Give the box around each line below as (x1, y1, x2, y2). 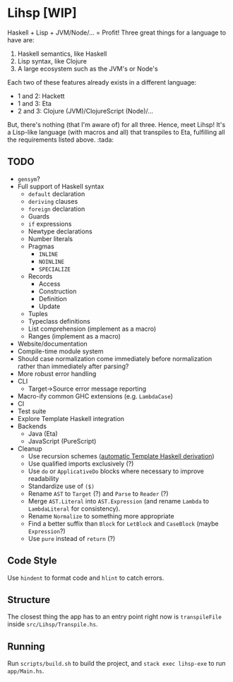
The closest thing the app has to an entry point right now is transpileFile (7, 612, 222, 621)
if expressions (28, 219, 72, 228)
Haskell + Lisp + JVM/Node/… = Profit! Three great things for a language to (7, 28, 227, 37)
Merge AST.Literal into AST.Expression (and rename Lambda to (28, 497, 210, 505)
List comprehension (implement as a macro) (28, 324, 157, 333)
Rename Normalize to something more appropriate (28, 511, 174, 520)
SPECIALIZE (38, 266, 71, 273)
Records (28, 272, 53, 280)
